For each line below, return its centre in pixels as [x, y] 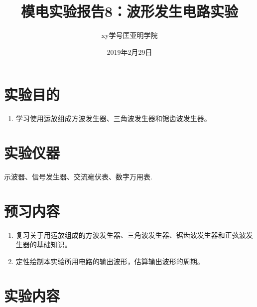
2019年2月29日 [129, 52]
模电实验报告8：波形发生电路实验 [129, 11]
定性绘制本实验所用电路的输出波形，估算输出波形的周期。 [110, 261]
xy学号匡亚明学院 [129, 35]
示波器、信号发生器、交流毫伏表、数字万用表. [78, 176]
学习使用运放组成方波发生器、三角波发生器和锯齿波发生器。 [113, 118]
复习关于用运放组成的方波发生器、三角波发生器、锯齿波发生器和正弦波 [131, 234]
